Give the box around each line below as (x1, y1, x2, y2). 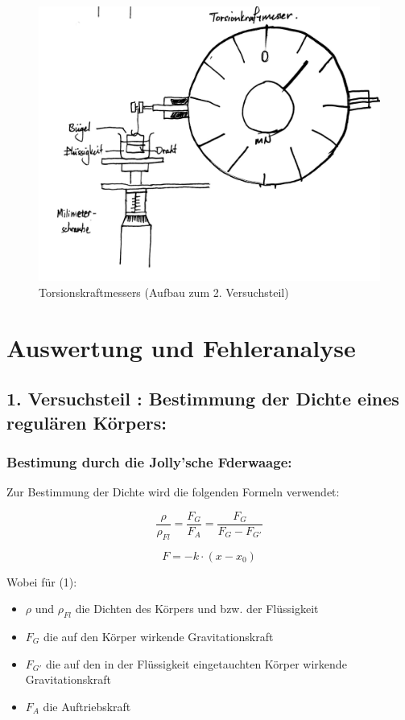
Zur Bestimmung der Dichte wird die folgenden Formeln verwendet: (6, 483, 340, 500)
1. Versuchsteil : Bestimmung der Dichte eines (6, 386, 399, 411)
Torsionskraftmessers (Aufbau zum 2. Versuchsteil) (39, 283, 289, 300)
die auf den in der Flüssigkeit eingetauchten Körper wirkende (46, 655, 347, 672)
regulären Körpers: (6, 409, 167, 434)
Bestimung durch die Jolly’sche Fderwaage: (6, 451, 292, 471)
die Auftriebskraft (43, 697, 131, 714)
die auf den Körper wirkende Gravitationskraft (43, 627, 274, 644)
